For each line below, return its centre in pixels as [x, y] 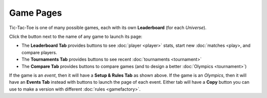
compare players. [39, 52]
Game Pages [36, 13]
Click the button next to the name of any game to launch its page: [76, 36]
